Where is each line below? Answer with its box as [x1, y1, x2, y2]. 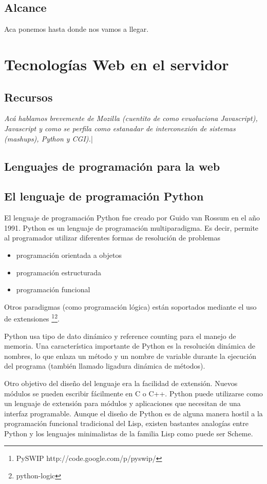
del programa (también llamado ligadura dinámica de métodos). [4, 360, 205, 371]
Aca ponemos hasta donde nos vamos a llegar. [4, 24, 149, 34]
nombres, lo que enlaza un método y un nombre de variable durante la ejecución [4, 350, 257, 361]
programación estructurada [16, 267, 101, 277]
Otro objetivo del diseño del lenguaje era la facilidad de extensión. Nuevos [4, 377, 238, 388]
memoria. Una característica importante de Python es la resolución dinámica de [4, 340, 256, 351]
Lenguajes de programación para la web [4, 158, 220, 174]
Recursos [4, 89, 53, 105]
